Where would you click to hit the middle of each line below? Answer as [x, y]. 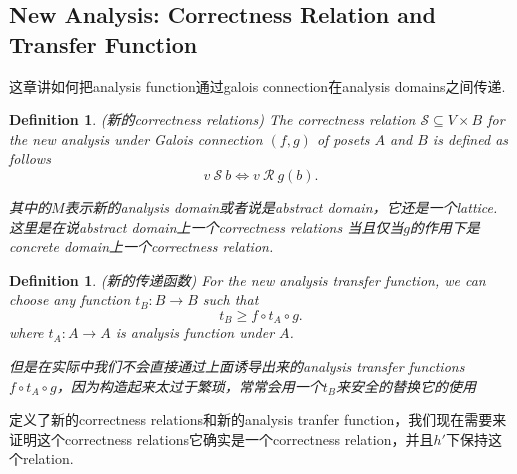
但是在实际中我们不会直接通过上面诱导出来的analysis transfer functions [237, 365]
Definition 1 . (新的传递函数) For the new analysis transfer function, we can [247, 279]
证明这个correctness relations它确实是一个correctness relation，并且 [221, 438]
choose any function [70, 299]
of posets [343, 138]
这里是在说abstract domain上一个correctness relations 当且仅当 [206, 226]
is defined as [470, 138]
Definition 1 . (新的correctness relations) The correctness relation [212, 119]
